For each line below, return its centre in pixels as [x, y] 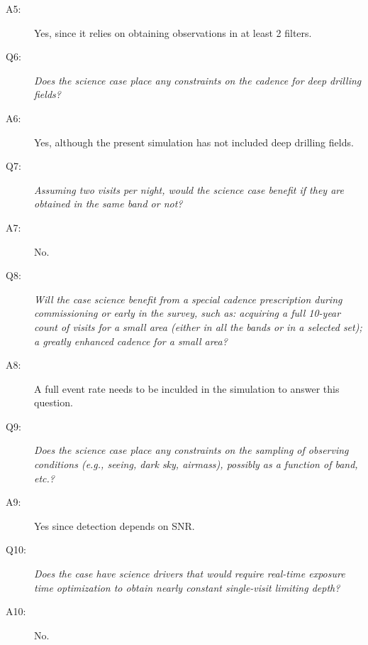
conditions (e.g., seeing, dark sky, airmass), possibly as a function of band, [196, 464]
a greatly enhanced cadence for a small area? [131, 341]
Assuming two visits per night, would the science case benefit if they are [189, 189]
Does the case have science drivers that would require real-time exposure [190, 574]
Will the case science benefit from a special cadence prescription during [188, 299]
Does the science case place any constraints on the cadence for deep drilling [198, 80]
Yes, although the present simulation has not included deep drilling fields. [194, 142]
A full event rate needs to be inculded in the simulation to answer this [187, 388]
